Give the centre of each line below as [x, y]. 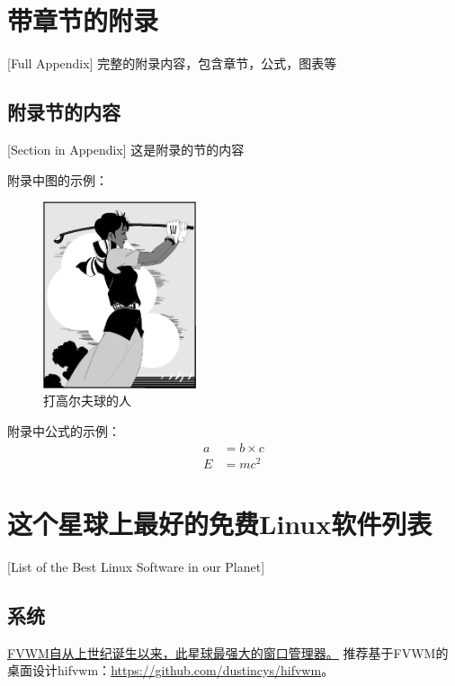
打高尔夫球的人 [87, 401]
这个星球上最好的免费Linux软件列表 [220, 523]
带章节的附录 [83, 20]
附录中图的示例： [58, 179]
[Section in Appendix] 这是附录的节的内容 [126, 149]
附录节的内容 [64, 112]
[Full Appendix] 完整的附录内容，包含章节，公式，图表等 [172, 63]
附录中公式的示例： [64, 430]
